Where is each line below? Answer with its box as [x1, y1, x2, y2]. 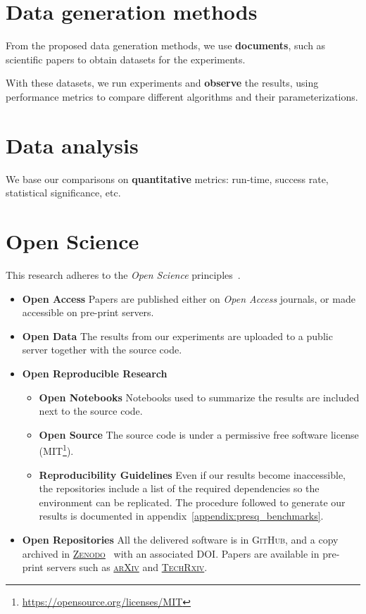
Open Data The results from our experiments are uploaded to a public [22, 328, 333, 343]
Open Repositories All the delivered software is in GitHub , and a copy [22, 532, 339, 546]
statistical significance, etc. [6, 185, 121, 200]
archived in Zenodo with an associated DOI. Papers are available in [22, 546, 320, 560]
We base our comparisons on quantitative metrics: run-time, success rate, [6, 171, 329, 186]
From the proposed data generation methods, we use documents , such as [6, 38, 326, 53]
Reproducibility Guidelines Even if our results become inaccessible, [39, 467, 346, 482]
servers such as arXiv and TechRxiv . [46, 560, 208, 575]
